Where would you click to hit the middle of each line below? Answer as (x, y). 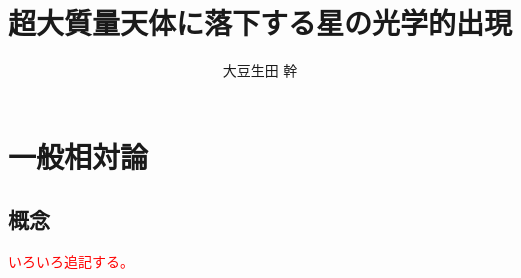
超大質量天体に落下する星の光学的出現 (260, 22)
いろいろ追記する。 (71, 261)
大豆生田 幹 (260, 70)
